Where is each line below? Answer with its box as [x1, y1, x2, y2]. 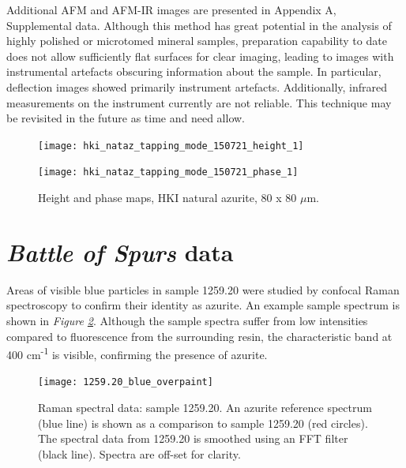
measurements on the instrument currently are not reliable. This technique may [6, 94, 392, 110]
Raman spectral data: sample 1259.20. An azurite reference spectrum [38, 399, 372, 416]
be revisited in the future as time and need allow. [6, 110, 246, 126]
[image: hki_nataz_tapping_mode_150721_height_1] [38, 140, 304, 152]
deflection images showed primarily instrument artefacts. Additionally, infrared [6, 78, 388, 95]
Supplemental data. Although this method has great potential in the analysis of [6, 17, 392, 33]
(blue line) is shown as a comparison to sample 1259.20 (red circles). [38, 414, 368, 431]
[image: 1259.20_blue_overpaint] [38, 376, 213, 388]
